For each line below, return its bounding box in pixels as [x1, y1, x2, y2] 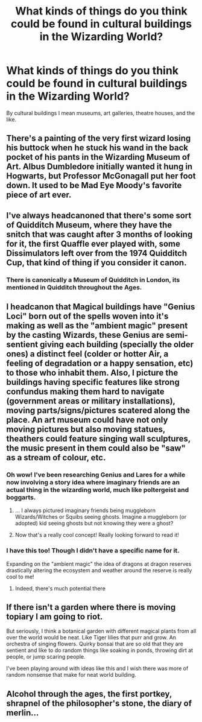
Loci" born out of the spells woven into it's [6, 311, 169, 321]
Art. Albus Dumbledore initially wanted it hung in [6, 162, 193, 172]
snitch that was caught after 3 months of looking [6, 229, 193, 239]
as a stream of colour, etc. [6, 452, 106, 463]
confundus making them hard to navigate [6, 387, 165, 397]
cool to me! [6, 573, 34, 580]
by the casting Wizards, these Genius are [6, 330, 165, 340]
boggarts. [6, 493, 36, 501]
